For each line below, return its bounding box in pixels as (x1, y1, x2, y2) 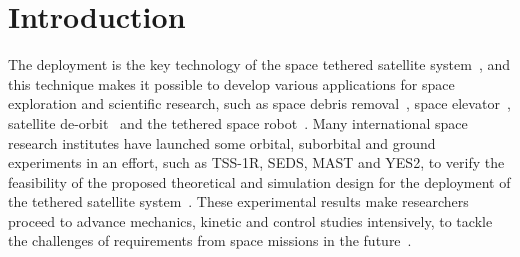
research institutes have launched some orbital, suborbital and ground (8, 132, 436, 153)
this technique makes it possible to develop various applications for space (8, 73, 455, 94)
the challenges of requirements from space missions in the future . (8, 230, 412, 251)
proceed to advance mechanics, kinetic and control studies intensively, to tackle (8, 210, 493, 231)
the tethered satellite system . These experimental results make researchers (8, 191, 469, 212)
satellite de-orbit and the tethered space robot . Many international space (8, 112, 468, 133)
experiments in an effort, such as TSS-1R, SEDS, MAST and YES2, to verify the (8, 152, 505, 173)
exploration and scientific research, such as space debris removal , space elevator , (8, 93, 511, 114)
